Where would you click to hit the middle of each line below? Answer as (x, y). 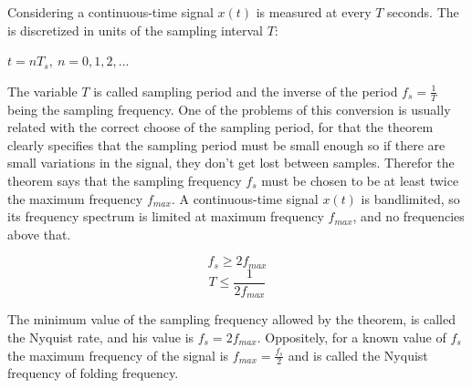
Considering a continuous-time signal (110, 12)
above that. (39, 234)
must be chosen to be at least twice (360, 180)
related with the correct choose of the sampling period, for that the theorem (220, 127)
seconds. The (423, 12)
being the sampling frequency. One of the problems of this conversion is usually (229, 109)
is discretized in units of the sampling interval (135, 30)
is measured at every (314, 12)
